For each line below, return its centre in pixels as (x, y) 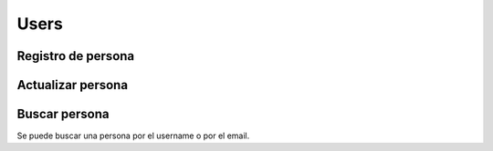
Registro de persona (76, 56)
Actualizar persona (72, 85)
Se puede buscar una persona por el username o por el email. (133, 136)
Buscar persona (63, 114)
